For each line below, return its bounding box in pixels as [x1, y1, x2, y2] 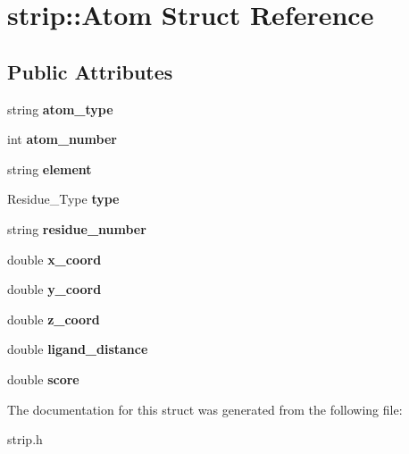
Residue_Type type [7, 189, 120, 208]
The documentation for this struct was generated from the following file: [7, 399, 403, 418]
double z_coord [7, 309, 100, 328]
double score [7, 369, 79, 388]
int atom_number [7, 130, 117, 148]
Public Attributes [7, 57, 173, 85]
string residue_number [7, 219, 146, 238]
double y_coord [7, 280, 102, 298]
